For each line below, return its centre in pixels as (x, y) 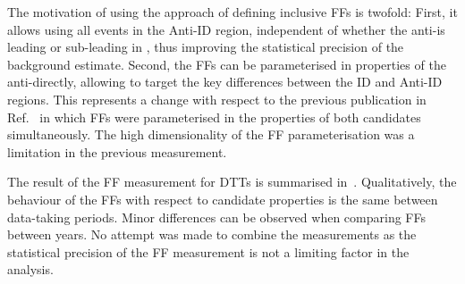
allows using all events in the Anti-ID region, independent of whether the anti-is (226, 29)
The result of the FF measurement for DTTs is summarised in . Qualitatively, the (232, 182)
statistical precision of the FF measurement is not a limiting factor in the (208, 251)
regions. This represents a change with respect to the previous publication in (217, 99)
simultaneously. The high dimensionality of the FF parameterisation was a (211, 134)
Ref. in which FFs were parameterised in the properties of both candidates (214, 117)
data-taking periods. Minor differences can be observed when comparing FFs (216, 217)
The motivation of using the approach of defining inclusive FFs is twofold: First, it (232, 12)
